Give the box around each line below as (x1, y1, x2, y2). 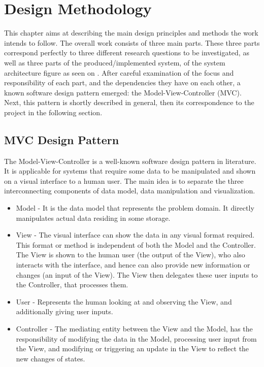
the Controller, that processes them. (16, 279, 128, 290)
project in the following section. (4, 107, 103, 117)
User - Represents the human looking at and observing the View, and (16, 296, 232, 307)
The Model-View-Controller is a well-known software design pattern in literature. (4, 155, 256, 166)
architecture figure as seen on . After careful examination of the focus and (4, 67, 234, 78)
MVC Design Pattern (4, 131, 119, 147)
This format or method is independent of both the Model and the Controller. (16, 239, 256, 250)
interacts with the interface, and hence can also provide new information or (16, 259, 250, 270)
